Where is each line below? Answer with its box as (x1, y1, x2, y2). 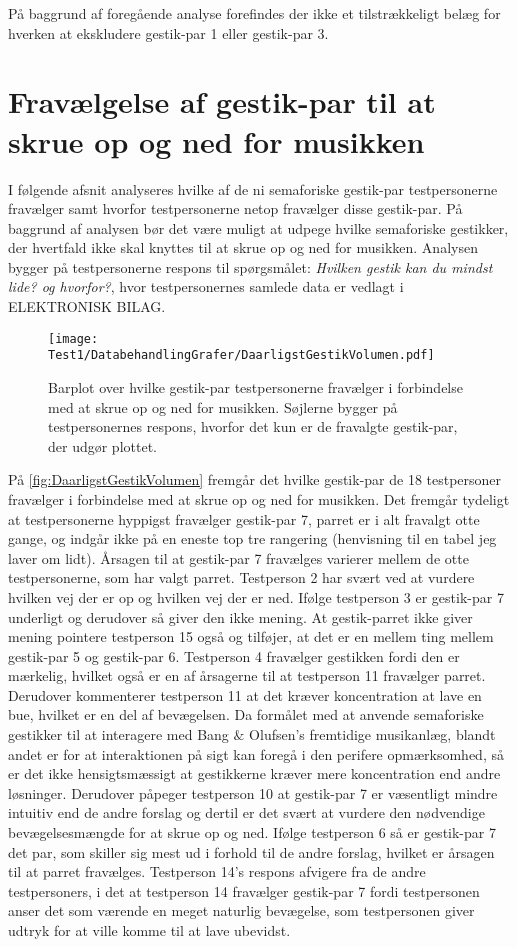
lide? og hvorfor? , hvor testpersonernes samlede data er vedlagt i (8, 276, 404, 297)
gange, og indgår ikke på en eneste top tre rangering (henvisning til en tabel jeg (8, 528, 497, 549)
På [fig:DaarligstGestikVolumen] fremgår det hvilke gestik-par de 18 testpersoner (8, 469, 502, 490)
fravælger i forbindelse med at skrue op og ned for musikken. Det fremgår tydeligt (8, 488, 510, 509)
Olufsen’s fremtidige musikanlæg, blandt (249, 724, 496, 745)
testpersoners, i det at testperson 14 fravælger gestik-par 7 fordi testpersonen (8, 880, 480, 901)
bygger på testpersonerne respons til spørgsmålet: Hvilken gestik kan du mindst (8, 256, 493, 277)
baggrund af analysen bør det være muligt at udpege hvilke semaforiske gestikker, (8, 217, 509, 238)
